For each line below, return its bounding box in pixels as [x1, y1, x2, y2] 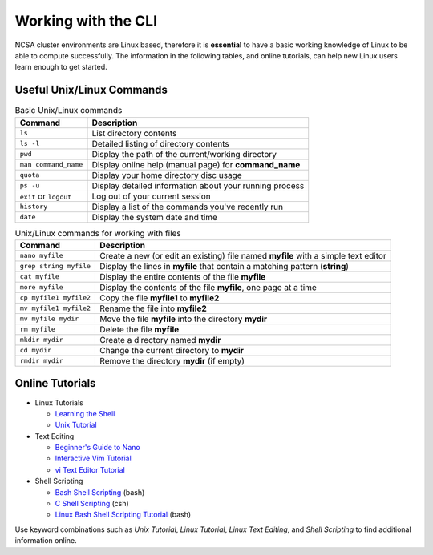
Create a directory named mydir [99, 334, 221, 345]
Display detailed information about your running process [91, 180, 305, 191]
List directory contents [91, 127, 177, 139]
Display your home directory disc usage [91, 169, 242, 180]
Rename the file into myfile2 [99, 303, 208, 314]
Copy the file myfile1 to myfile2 [99, 292, 220, 304]
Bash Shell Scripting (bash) [55, 487, 145, 497]
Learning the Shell [55, 408, 115, 418]
